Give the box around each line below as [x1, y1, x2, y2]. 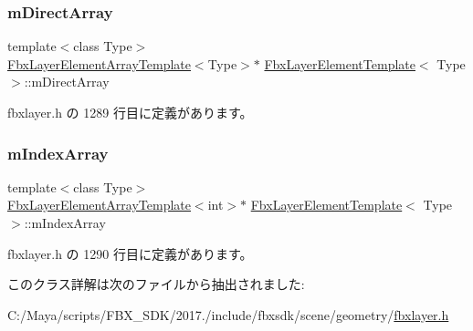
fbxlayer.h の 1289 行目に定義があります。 [7, 103, 253, 121]
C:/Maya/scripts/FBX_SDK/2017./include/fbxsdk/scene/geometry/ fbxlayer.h [7, 305, 449, 324]
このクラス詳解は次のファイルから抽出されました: [7, 274, 305, 294]
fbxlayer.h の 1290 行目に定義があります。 [7, 243, 253, 263]
